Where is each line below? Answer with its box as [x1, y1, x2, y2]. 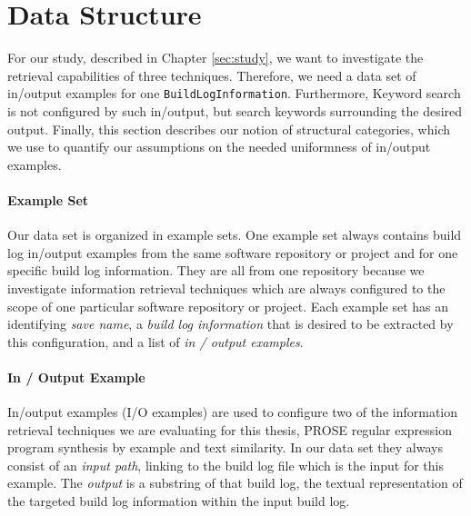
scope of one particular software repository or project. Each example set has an [7, 296, 449, 315]
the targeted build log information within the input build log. [7, 491, 350, 511]
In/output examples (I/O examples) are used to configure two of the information [7, 402, 458, 422]
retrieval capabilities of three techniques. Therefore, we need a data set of [7, 65, 416, 84]
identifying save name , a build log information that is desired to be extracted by [7, 314, 454, 333]
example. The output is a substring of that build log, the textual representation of [7, 473, 463, 492]
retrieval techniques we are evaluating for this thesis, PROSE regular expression [7, 420, 452, 439]
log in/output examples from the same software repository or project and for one [7, 243, 458, 262]
